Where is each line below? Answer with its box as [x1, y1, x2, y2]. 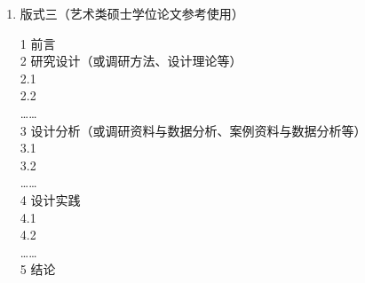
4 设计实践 [20, 190, 81, 208]
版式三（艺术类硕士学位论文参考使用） [20, 4, 244, 22]
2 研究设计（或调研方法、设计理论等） [20, 51, 242, 70]
